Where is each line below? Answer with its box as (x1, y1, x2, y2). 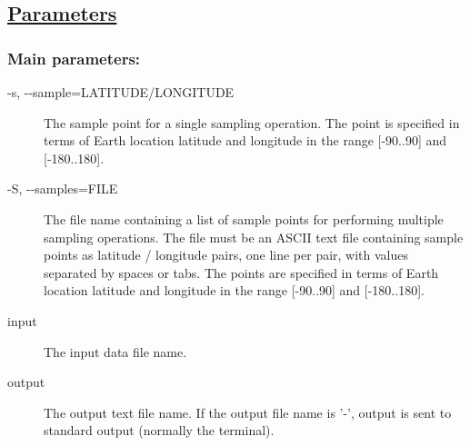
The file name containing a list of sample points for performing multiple (44, 209, 444, 228)
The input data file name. (44, 342, 187, 361)
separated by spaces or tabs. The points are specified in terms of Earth (44, 263, 439, 282)
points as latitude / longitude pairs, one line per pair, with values (44, 245, 409, 264)
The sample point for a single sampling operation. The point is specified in (44, 113, 460, 132)
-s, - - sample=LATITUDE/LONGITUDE (7, 83, 235, 101)
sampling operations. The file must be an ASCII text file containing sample (44, 227, 464, 246)
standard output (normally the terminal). (44, 421, 275, 440)
